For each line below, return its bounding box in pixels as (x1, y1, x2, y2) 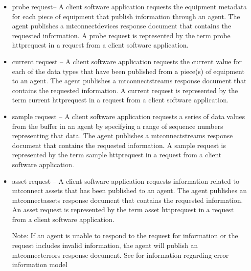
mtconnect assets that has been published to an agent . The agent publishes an (12, 185, 247, 196)
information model (12, 259, 68, 270)
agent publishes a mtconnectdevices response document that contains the (12, 21, 231, 31)
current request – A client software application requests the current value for (12, 56, 242, 66)
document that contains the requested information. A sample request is (12, 140, 226, 150)
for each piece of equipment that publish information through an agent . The (12, 11, 240, 21)
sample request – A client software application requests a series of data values (12, 111, 245, 121)
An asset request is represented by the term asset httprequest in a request (12, 204, 234, 215)
